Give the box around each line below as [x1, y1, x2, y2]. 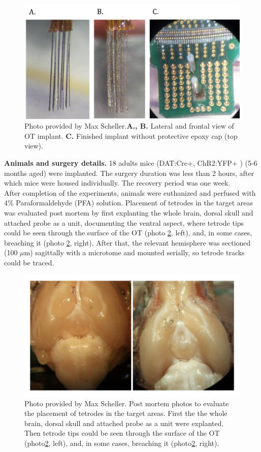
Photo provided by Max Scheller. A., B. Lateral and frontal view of [24, 120, 234, 131]
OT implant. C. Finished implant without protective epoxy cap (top [24, 130, 238, 141]
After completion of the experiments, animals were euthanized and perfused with [4, 187, 256, 198]
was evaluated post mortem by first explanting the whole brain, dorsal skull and [4, 207, 253, 218]
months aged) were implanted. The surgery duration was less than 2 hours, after [4, 167, 254, 178]
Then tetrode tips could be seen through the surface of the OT [24, 428, 220, 438]
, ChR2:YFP [192, 158, 232, 168]
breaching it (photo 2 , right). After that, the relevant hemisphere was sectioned [4, 237, 251, 248]
